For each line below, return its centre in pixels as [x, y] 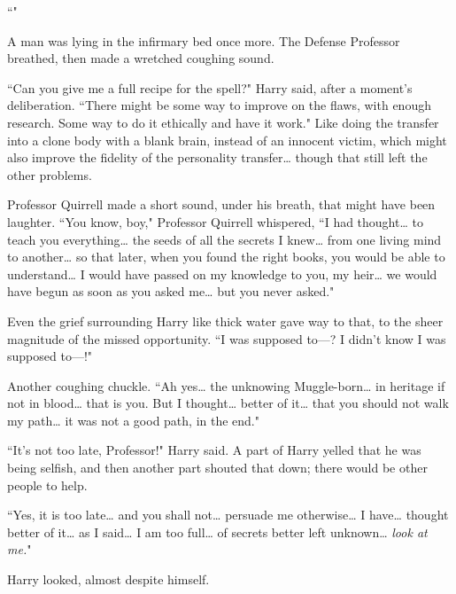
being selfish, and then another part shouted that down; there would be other [217, 468]
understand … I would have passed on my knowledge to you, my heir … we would [222, 274]
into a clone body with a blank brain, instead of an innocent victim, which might [227, 140]
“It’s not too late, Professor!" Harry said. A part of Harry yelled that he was [214, 450]
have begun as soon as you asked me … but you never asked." [171, 291]
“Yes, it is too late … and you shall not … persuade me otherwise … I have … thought [228, 515]
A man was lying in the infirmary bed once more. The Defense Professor [204, 40]
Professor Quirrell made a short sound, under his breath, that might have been [221, 204]
